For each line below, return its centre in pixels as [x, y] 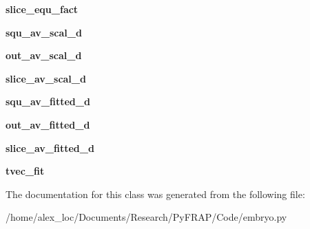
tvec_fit [25, 171]
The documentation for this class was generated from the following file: [155, 194]
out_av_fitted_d [48, 124]
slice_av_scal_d [46, 78]
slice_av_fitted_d [50, 148]
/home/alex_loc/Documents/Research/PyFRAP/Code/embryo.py [146, 217]
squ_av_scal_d [44, 32]
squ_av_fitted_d [48, 101]
